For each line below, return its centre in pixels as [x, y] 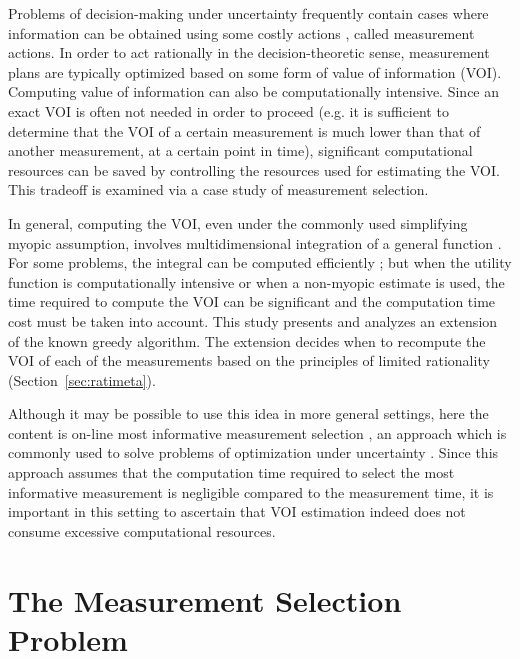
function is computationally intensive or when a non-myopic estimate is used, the [256, 281]
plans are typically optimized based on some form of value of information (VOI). [255, 71]
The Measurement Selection [205, 599]
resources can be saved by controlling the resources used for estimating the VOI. [254, 169]
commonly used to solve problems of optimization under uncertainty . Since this [253, 452]
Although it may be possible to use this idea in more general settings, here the [248, 413]
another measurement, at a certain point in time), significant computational [240, 150]
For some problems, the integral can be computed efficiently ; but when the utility [260, 262]
